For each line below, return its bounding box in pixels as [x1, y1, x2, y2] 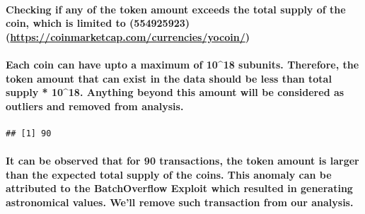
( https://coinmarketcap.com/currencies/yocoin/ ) [6, 29, 250, 44]
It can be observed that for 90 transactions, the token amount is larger [6, 153, 359, 168]
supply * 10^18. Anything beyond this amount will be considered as [6, 85, 344, 100]
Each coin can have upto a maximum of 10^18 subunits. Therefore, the [6, 57, 359, 71]
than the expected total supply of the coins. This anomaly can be [6, 167, 332, 182]
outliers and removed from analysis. [6, 98, 184, 113]
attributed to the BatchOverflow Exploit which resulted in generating [6, 181, 353, 196]
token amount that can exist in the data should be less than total [6, 71, 332, 85]
